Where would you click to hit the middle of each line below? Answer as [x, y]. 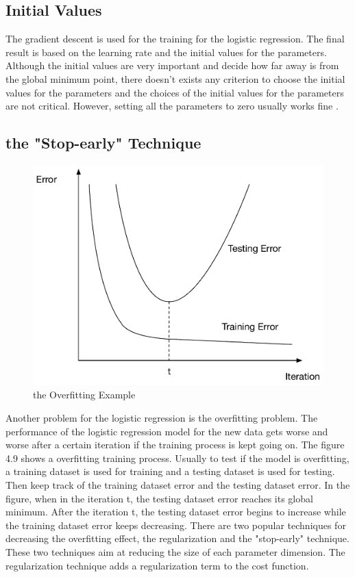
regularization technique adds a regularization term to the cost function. [157, 565]
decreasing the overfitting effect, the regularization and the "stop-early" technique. [177, 538]
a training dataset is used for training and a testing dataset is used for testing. [170, 471]
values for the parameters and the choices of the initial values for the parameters [175, 92]
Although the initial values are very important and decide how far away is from [172, 65]
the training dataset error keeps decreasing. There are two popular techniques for [176, 525]
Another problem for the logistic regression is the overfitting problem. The [162, 417]
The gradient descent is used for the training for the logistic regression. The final [175, 39]
